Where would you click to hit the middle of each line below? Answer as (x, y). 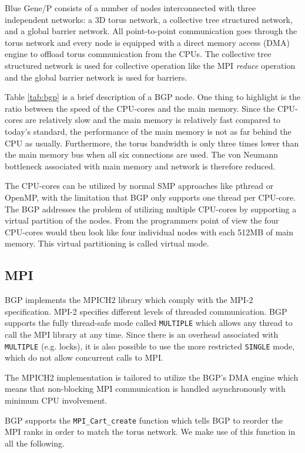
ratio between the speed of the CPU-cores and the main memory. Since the (140, 108)
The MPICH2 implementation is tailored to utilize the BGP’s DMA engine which (152, 377)
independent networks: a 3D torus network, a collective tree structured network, (149, 19)
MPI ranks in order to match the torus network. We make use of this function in (150, 432)
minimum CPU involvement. (56, 400)
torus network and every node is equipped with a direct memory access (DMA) (147, 42)
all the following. (35, 443)
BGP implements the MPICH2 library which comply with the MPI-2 (129, 300)
